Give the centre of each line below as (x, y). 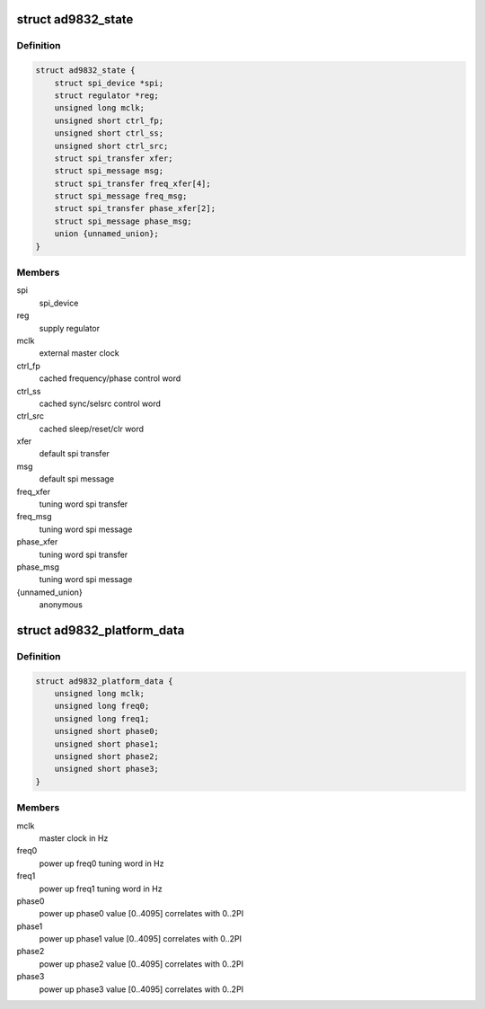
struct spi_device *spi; (109, 83)
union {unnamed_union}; (106, 234)
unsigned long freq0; (102, 706)
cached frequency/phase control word (110, 378)
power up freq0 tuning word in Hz (101, 863)
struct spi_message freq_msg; (121, 196)
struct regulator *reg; (106, 95)
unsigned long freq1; (102, 718)
